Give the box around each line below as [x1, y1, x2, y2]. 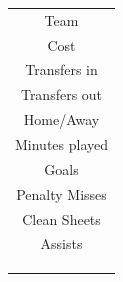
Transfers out [20, 84, 103, 105]
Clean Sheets [22, 208, 101, 229]
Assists [40, 233, 83, 254]
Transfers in [25, 59, 98, 80]
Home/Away [23, 109, 100, 130]
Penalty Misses [16, 183, 107, 204]
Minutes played [15, 133, 109, 154]
